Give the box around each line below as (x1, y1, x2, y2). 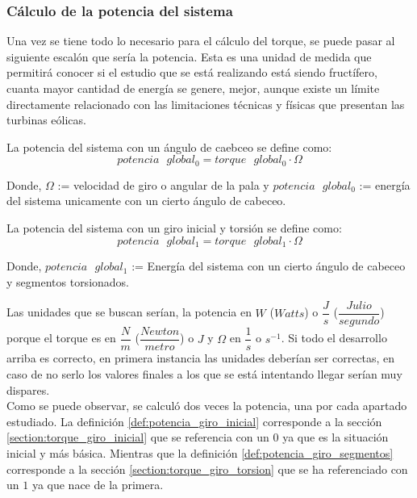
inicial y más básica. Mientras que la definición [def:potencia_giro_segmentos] (6, 444, 394, 461)
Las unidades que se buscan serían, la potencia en (6, 303, 252, 320)
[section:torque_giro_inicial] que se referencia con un (6, 429, 269, 446)
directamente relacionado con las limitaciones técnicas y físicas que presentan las (6, 95, 405, 112)
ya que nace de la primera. (31, 476, 164, 493)
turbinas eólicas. (6, 111, 86, 128)
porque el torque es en (6, 329, 116, 346)
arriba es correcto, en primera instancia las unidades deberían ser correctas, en (6, 349, 395, 366)
